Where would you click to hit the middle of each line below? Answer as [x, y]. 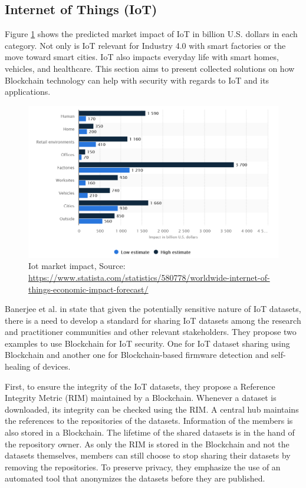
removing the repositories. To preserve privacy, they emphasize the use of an [143, 467]
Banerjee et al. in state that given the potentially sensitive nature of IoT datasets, [153, 309]
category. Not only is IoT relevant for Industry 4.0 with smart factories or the [145, 45]
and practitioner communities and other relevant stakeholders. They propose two [151, 332]
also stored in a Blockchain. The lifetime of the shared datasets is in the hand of [150, 432]
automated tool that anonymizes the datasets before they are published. [135, 478]
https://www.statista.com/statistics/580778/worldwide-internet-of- [149, 277]
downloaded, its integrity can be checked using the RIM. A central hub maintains [152, 409]
